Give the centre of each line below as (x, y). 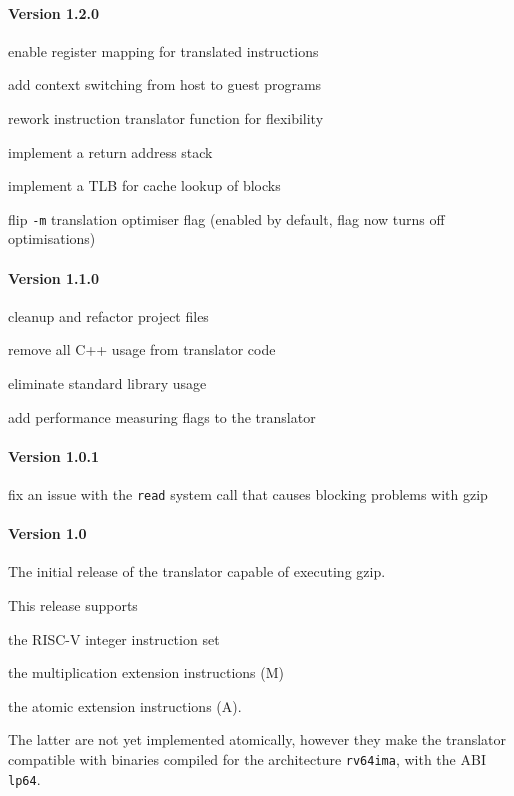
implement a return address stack (110, 151)
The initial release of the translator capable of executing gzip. (197, 571)
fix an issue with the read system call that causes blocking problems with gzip (248, 493)
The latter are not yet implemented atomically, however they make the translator (257, 739)
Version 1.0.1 (54, 455)
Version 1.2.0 (54, 12)
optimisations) (52, 238)
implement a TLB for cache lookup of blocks (144, 185)
